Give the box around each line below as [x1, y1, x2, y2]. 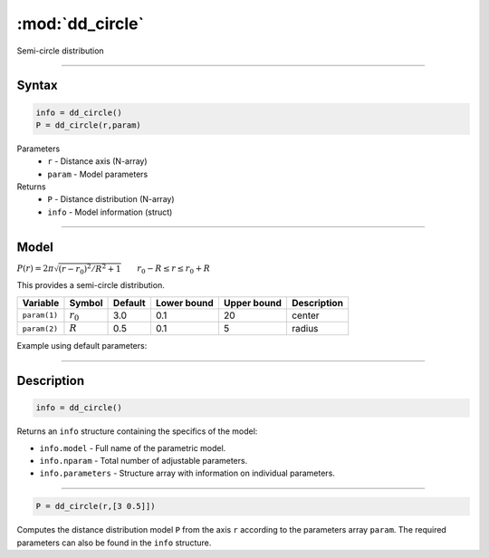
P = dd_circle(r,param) [35, 120, 142, 130]
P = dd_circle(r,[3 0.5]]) [35, 501, 156, 512]
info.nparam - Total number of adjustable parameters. [39, 456, 248, 467]
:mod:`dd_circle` [16, 14, 145, 34]
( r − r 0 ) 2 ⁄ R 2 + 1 [58, 262, 121, 276]
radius [291, 322, 319, 335]
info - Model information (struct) [47, 207, 173, 217]
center [291, 309, 321, 322]
